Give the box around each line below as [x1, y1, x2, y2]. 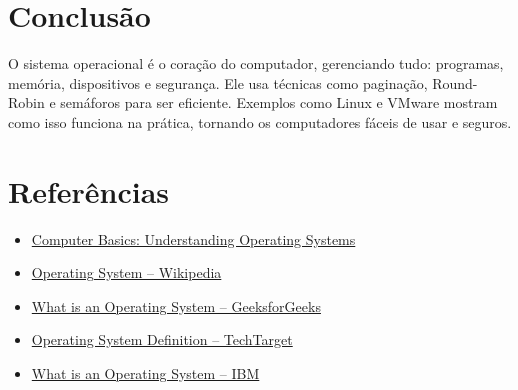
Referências [8, 170, 170, 211]
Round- [432, 72, 478, 93]
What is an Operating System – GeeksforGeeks [31, 295, 321, 316]
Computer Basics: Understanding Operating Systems [31, 228, 356, 249]
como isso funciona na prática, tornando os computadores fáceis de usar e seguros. [8, 111, 512, 132]
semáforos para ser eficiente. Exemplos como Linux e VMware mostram [60, 92, 498, 113]
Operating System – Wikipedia [31, 262, 222, 283]
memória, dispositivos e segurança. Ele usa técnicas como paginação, [8, 72, 428, 93]
